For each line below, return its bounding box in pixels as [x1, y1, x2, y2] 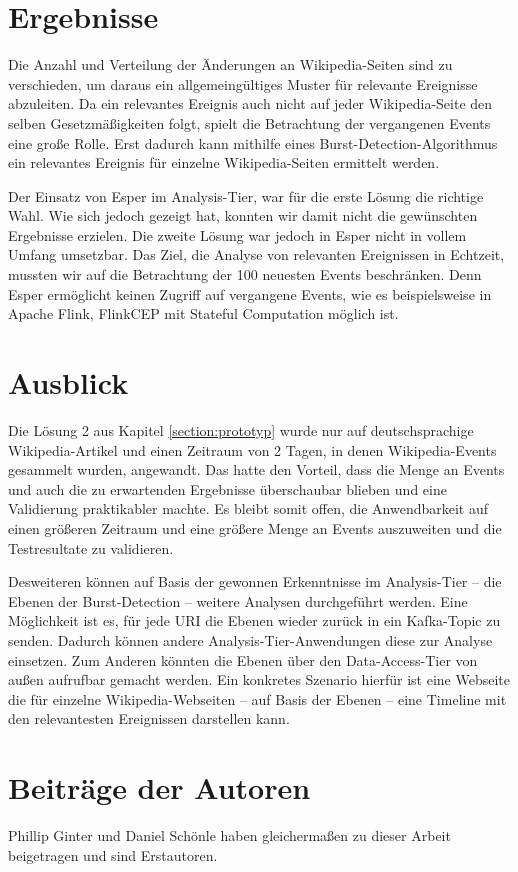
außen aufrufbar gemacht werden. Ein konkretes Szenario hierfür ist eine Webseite [8, 669, 510, 690]
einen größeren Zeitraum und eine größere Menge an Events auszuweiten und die [8, 517, 502, 538]
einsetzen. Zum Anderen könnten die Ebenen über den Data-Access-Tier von [8, 649, 478, 670]
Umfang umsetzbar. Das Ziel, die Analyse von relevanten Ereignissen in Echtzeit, [8, 244, 505, 265]
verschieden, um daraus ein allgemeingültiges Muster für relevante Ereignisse [8, 73, 478, 94]
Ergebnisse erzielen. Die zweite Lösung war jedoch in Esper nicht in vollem [8, 224, 467, 245]
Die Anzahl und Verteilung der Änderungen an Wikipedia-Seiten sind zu [8, 54, 453, 75]
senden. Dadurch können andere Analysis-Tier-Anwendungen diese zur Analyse [8, 629, 493, 650]
